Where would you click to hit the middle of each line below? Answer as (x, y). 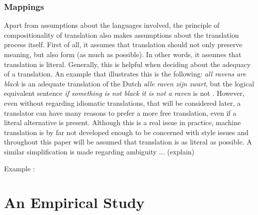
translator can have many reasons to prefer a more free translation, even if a (120, 112)
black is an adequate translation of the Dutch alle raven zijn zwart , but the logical (129, 83)
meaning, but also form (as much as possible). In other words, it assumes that (123, 54)
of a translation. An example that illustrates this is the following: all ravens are (125, 74)
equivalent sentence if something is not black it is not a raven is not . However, (124, 93)
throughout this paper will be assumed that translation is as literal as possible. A (128, 142)
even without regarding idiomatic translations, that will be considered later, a (123, 103)
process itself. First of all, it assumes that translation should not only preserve (123, 44)
